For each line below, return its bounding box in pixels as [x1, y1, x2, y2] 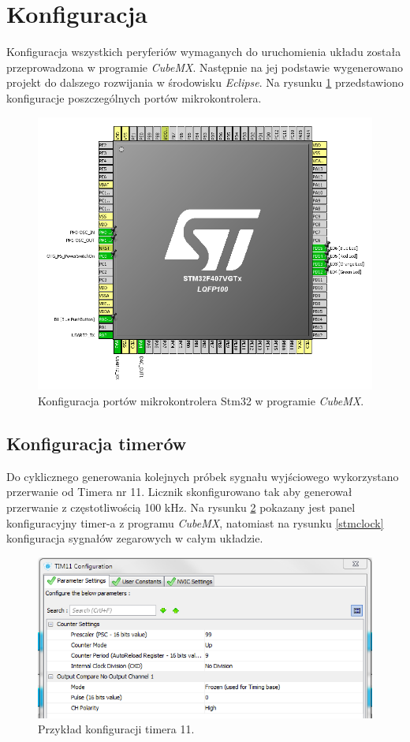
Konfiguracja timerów [6, 431, 187, 456]
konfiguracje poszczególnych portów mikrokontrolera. [6, 89, 262, 106]
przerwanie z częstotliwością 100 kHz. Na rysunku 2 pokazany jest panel [6, 499, 356, 516]
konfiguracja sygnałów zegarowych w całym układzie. [6, 530, 263, 546]
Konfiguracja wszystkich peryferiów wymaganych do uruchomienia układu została [6, 43, 401, 60]
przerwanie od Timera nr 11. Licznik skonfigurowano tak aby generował [6, 483, 352, 500]
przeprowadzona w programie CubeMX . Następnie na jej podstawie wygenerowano [6, 58, 403, 75]
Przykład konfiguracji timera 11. [38, 721, 195, 737]
